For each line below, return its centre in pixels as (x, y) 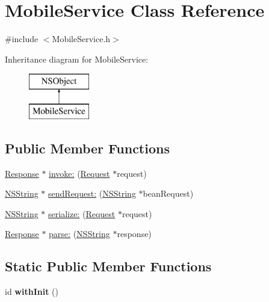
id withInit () (32, 291)
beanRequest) (168, 193)
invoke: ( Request (79, 173)
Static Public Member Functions (108, 266)
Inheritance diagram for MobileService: (77, 59)
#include (22, 39)
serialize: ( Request (82, 213)
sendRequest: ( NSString (92, 193)
